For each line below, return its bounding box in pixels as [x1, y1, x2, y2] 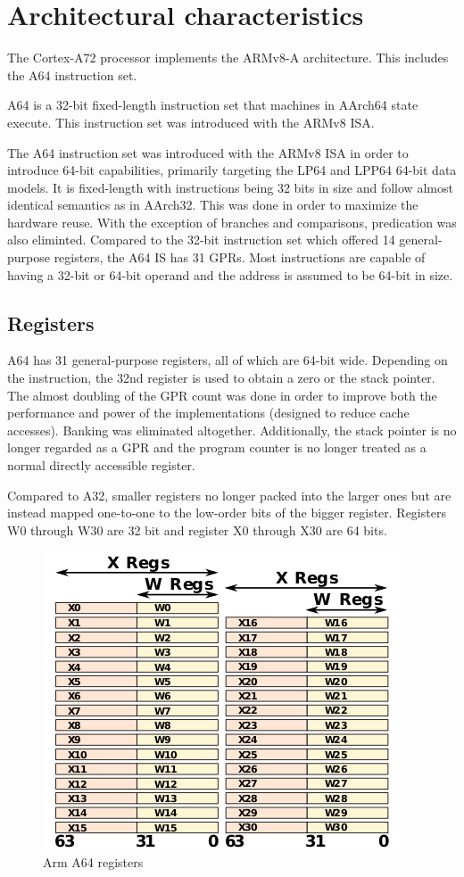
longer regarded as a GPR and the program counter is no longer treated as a [7, 438, 427, 457]
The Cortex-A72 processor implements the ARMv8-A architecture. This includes [7, 48, 449, 67]
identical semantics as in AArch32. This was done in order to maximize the [7, 195, 418, 214]
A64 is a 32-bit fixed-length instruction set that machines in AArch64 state [7, 95, 418, 114]
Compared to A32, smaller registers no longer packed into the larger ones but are [7, 485, 452, 504]
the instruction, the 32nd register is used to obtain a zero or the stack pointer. [7, 368, 435, 387]
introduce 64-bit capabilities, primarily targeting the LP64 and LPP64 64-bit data [7, 161, 457, 179]
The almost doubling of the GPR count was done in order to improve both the [7, 385, 437, 404]
